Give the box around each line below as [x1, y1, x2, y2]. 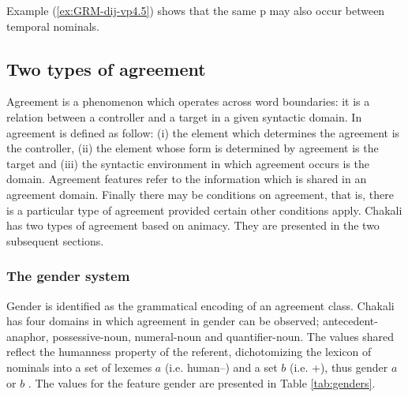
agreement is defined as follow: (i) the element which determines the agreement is [6, 124, 400, 140]
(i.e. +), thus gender [290, 358, 388, 375]
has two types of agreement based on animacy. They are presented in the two [6, 217, 380, 234]
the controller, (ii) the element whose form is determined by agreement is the [6, 140, 379, 156]
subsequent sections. [6, 232, 104, 249]
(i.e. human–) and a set [164, 358, 278, 375]
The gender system [6, 266, 130, 286]
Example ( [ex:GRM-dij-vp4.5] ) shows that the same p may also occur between [6, 2, 385, 18]
